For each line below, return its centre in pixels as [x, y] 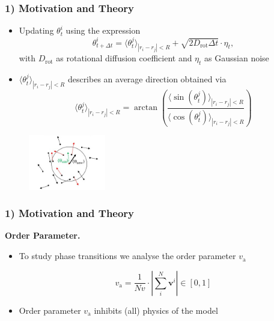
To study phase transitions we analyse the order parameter [127, 256]
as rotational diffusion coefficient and [124, 58]
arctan [146, 108]
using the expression [103, 30]
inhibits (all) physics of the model [156, 310]
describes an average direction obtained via [147, 79]
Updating [36, 30]
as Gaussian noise [237, 58]
